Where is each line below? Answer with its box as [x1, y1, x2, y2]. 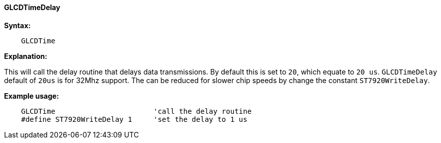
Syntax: [4, 21, 31, 30]
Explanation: [4, 51, 48, 60]
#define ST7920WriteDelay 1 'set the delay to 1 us [21, 115, 248, 123]
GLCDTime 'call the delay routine [21, 107, 252, 115]
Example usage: [4, 91, 59, 100]
